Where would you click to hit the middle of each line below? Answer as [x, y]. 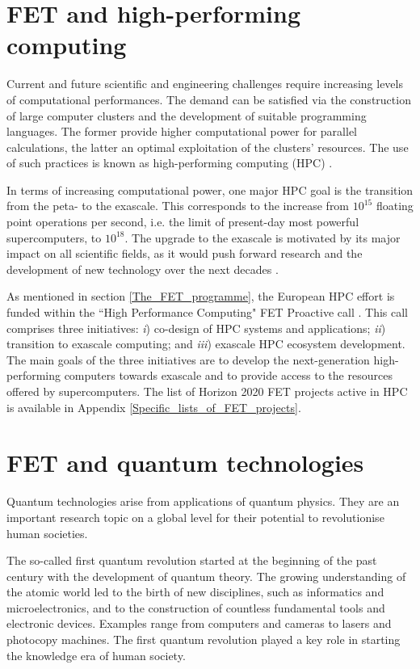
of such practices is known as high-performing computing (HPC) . [170, 163]
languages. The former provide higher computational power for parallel [182, 131]
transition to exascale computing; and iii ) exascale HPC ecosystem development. [206, 344]
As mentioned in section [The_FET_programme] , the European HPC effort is [201, 296]
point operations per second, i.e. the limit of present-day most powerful [183, 222]
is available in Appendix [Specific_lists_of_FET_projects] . [154, 407]
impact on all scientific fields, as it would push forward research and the [185, 253]
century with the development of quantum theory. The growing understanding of [206, 576]
